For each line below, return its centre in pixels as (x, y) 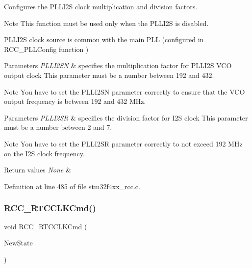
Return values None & (38, 170)
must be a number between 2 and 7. (58, 127)
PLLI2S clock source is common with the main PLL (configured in (104, 39)
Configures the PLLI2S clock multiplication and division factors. (101, 6)
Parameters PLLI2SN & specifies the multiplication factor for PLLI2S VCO (118, 65)
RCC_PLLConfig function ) (46, 49)
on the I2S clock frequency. (44, 153)
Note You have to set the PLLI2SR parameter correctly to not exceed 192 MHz (123, 143)
